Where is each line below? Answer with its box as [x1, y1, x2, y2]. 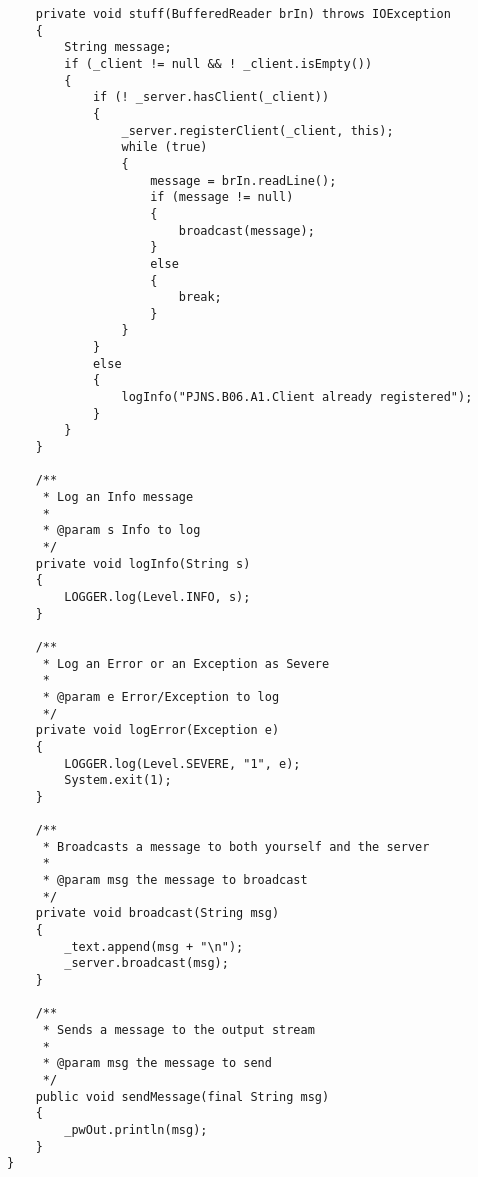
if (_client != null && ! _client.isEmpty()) [64, 56, 373, 71]
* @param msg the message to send [42, 1056, 272, 1071]
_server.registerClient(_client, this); [121, 123, 394, 138]
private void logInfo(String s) [35, 556, 251, 571]
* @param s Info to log [42, 523, 201, 538]
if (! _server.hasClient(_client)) [92, 90, 330, 105]
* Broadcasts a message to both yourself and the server [42, 839, 430, 854]
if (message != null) [150, 190, 294, 205]
